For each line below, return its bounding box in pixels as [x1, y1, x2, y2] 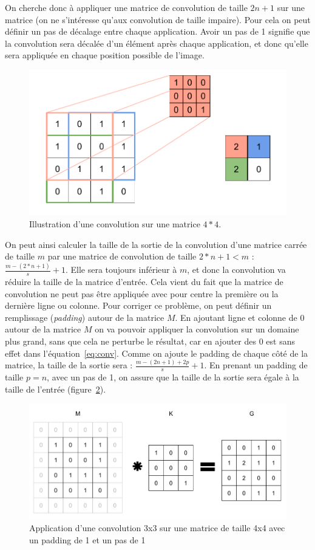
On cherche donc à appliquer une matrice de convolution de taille [5, 1, 248, 13]
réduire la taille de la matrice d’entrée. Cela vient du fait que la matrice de [5, 275, 283, 287]
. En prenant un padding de [204, 359, 308, 371]
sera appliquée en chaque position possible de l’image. [5, 49, 205, 61]
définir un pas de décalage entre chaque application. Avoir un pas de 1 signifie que [5, 25, 310, 38]
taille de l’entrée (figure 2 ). [5, 382, 106, 395]
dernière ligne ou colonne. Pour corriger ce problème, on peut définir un [5, 299, 272, 312]
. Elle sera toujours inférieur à [65, 263, 177, 276]
